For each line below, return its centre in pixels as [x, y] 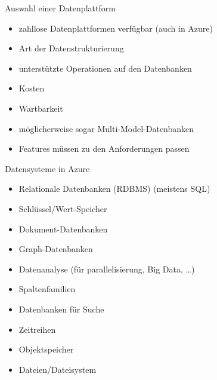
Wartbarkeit [41, 108]
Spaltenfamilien [47, 289]
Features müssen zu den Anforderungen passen [104, 148]
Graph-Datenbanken [56, 249]
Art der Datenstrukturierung [71, 48]
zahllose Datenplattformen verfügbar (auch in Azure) [116, 28]
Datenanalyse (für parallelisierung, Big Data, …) [107, 269]
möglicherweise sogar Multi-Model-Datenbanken [106, 128]
